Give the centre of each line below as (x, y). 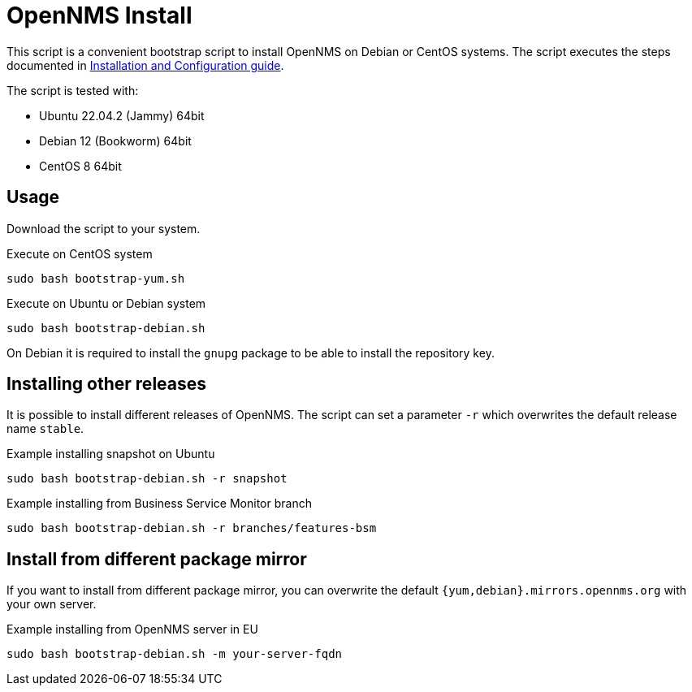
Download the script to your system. (104, 228)
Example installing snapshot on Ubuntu (111, 454)
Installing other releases (107, 384)
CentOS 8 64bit (80, 166)
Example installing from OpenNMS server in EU (132, 629)
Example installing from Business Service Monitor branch (159, 504)
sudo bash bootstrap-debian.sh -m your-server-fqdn (175, 654)
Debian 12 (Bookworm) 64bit (115, 141)
